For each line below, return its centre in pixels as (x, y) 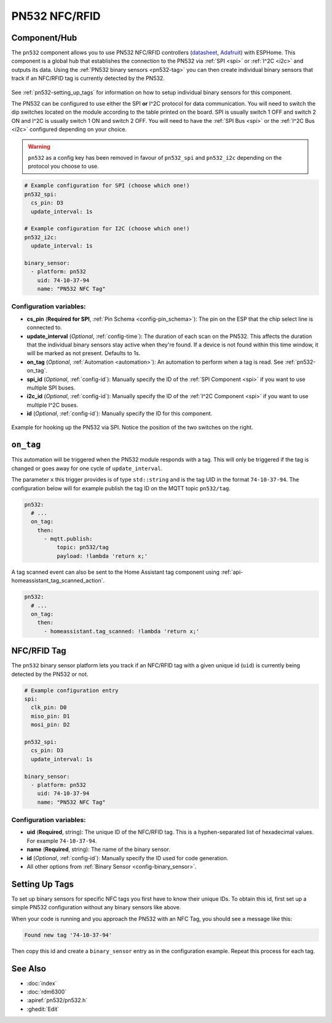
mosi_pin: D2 (50, 725)
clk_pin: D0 (49, 707)
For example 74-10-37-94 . (62, 841)
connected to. (45, 327)
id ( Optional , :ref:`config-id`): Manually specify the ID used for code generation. (128, 858)
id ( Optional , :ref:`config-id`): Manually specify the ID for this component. (120, 414)
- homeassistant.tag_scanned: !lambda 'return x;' (122, 631)
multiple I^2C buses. (53, 405)
